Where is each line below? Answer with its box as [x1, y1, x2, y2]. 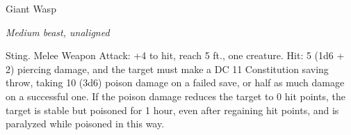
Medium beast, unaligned [6, 24, 110, 39]
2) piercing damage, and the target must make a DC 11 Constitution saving [6, 61, 329, 76]
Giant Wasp [6, 1, 56, 15]
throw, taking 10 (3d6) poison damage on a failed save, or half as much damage [6, 75, 345, 90]
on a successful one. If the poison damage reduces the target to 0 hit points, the [6, 88, 345, 103]
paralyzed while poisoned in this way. [6, 116, 165, 131]
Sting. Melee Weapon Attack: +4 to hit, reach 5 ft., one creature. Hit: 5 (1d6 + [6, 48, 345, 63]
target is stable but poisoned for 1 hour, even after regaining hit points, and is [6, 102, 339, 117]
